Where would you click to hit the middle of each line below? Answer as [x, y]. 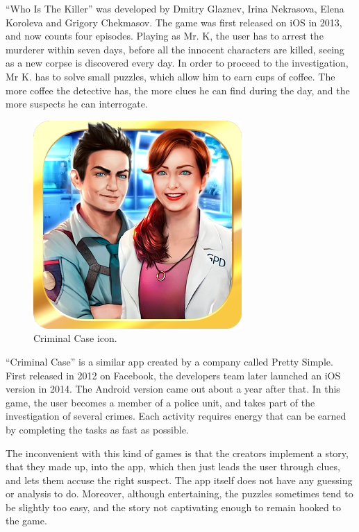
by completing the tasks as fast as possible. [97, 429]
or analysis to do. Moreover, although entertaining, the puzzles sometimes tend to [179, 494]
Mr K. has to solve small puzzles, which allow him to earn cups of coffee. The [170, 76]
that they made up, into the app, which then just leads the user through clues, [173, 466]
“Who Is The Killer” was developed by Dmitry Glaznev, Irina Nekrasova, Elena [175, 8]
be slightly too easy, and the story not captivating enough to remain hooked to [173, 507]
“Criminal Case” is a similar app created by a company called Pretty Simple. [169, 361]
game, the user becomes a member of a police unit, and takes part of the [160, 402]
